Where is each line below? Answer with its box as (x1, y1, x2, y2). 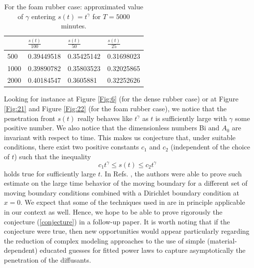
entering (31, 11, 56, 21)
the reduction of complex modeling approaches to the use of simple (4, 235, 205, 245)
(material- (207, 235, 237, 245)
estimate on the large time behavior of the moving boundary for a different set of (4, 178, 248, 188)
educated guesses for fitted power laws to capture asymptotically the (40, 245, 246, 255)
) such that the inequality (14, 151, 91, 161)
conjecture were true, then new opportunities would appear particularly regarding (4, 226, 250, 236)
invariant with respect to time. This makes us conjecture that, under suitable (4, 132, 236, 142)
